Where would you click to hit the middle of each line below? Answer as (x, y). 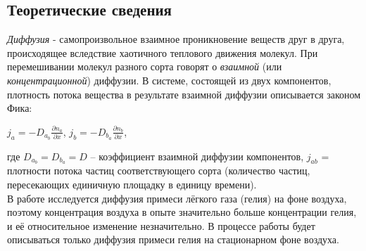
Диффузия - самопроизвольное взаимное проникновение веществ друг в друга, (176, 39)
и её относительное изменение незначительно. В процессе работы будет (161, 225)
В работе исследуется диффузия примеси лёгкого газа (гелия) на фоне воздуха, (177, 198)
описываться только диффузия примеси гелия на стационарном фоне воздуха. (173, 239)
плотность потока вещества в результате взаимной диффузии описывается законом (184, 94)
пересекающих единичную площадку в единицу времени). (132, 185)
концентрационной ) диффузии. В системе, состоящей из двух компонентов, (169, 80)
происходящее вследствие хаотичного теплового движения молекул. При (163, 52)
